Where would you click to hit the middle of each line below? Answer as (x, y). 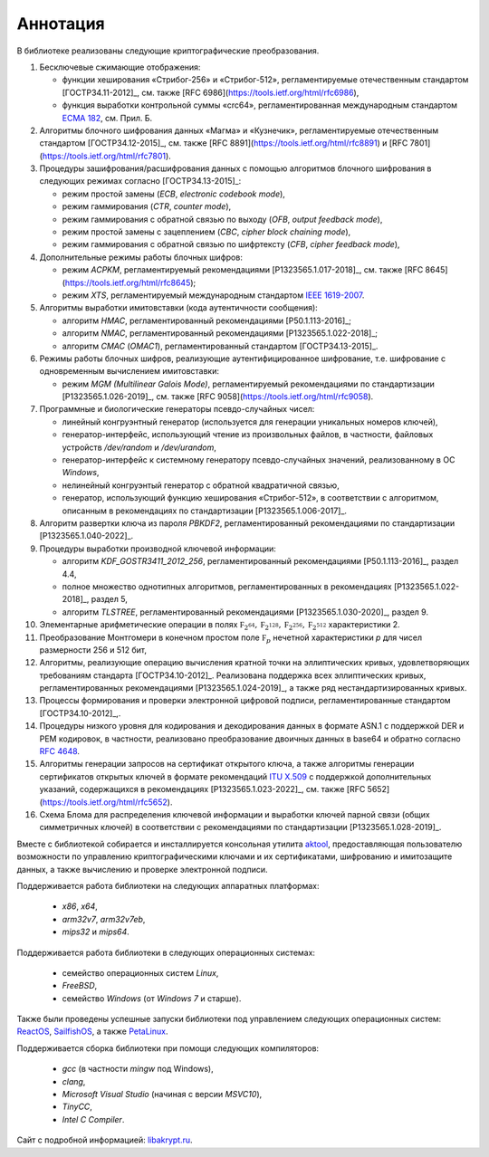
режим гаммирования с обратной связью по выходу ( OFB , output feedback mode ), (222, 219)
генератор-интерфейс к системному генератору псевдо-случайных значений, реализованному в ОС (259, 460)
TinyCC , (77, 1107)
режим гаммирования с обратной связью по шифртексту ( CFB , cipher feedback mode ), (231, 244)
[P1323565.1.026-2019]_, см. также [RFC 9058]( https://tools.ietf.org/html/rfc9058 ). (218, 397)
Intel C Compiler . (93, 1119)
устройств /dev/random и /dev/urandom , (139, 447)
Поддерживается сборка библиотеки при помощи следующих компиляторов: (168, 1048)
